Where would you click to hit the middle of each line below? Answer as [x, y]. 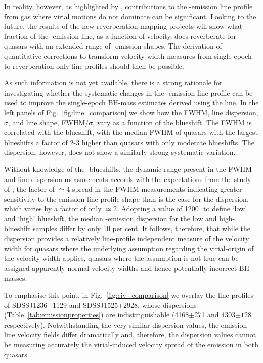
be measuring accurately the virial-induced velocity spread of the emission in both [131, 344]
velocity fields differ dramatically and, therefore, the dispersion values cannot [137, 334]
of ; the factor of [29, 189]
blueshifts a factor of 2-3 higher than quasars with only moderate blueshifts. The [129, 142]
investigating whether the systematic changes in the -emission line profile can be [128, 92]
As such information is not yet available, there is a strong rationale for [113, 83]
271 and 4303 [215, 315]
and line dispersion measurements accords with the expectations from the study [128, 179]
